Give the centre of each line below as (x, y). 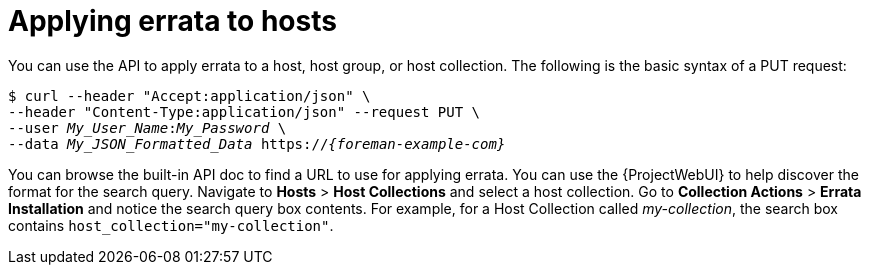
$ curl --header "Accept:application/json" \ (189, 95)
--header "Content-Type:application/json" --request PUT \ (244, 111)
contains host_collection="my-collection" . (171, 225)
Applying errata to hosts (172, 21)
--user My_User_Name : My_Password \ (147, 127)
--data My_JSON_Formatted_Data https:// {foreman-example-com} (257, 143)
